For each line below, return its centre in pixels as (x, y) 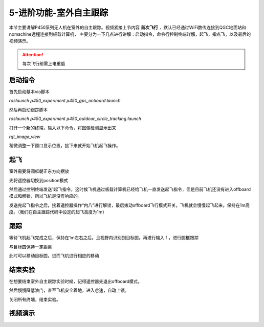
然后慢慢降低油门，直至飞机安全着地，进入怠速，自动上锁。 (69, 290)
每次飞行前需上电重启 (44, 64)
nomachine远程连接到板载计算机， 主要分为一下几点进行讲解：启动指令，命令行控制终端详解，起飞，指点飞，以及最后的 (130, 34)
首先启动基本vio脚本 (29, 92)
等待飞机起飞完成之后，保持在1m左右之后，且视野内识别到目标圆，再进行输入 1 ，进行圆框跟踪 (104, 238)
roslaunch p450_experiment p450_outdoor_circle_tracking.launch (75, 119)
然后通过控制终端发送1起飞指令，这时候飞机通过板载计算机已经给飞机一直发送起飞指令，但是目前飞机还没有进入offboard (130, 189)
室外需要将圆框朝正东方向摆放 (39, 171)
